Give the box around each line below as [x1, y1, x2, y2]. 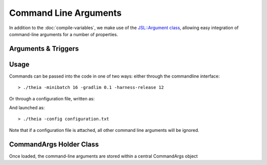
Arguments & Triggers [9, 44, 79, 53]
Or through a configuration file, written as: [9, 95, 95, 101]
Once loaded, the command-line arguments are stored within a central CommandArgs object [9, 153, 198, 159]
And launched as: [9, 105, 45, 111]
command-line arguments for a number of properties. [9, 31, 118, 37]
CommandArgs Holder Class [9, 140, 99, 148]
